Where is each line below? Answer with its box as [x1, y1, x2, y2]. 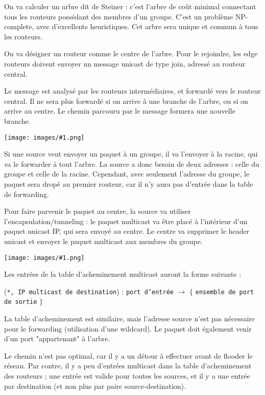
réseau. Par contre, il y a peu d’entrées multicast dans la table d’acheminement [4, 360, 252, 371]
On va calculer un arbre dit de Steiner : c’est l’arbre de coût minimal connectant [4, 1, 256, 11]
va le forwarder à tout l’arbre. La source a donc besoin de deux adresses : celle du [4, 158, 259, 169]
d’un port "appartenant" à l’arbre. [4, 333, 110, 344]
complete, [4, 21, 34, 32]
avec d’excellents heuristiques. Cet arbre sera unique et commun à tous [36, 21, 258, 32]
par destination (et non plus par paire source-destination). [4, 380, 186, 391]
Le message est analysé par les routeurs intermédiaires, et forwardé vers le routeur [4, 85, 261, 96]
